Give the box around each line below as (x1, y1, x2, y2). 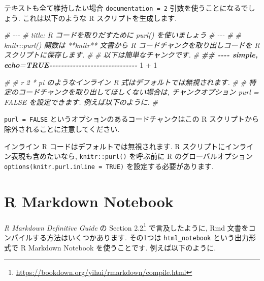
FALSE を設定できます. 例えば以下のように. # (4, 96, 158, 107)
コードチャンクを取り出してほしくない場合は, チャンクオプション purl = (18, 87, 259, 97)
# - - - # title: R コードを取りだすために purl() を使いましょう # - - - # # (4, 30, 241, 40)
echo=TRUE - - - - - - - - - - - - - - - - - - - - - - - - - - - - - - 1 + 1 (4, 60, 157, 70)
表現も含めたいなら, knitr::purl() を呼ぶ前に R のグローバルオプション (11, 151, 253, 161)
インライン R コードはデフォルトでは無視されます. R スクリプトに (4, 140, 225, 151)
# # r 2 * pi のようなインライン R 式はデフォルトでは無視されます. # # (4, 76, 247, 87)
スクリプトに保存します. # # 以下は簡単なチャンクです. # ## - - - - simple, (4, 49, 258, 60)
